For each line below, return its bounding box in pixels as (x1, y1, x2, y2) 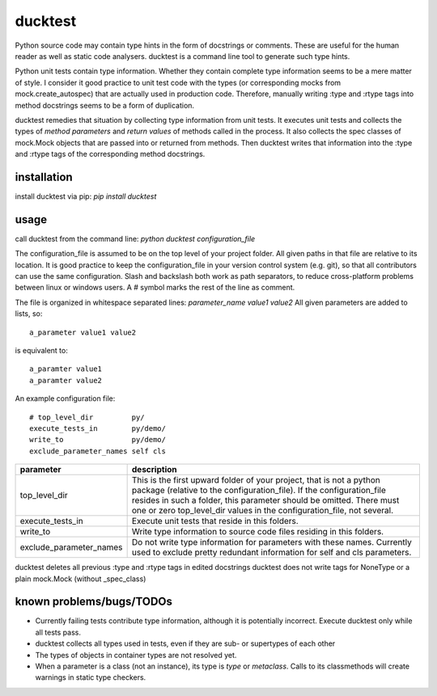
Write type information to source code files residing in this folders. (131, 526, 384, 538)
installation (15, 170, 73, 183)
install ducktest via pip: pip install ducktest (15, 191, 157, 201)
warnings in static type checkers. (35, 673, 146, 682)
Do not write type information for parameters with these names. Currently (131, 537, 412, 548)
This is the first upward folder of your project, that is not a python (131, 475, 380, 486)
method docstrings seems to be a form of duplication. (15, 100, 194, 110)
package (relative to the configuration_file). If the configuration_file (131, 485, 386, 496)
